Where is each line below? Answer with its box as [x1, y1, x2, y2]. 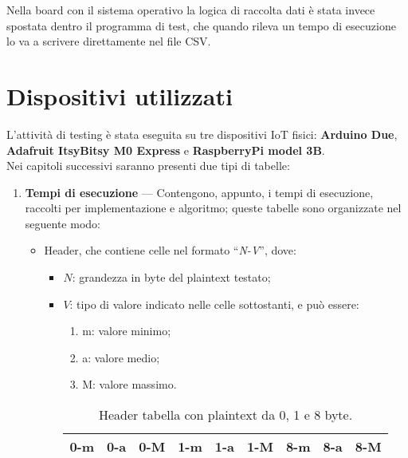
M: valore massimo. [82, 376, 177, 393]
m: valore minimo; [82, 322, 171, 339]
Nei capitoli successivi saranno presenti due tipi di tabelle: [6, 157, 290, 174]
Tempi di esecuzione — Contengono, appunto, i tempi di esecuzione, [25, 184, 374, 200]
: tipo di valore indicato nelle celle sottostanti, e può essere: [69, 295, 359, 312]
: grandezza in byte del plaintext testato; [72, 269, 271, 286]
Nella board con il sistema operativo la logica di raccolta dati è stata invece [6, 2, 375, 18]
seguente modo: [25, 215, 100, 231]
